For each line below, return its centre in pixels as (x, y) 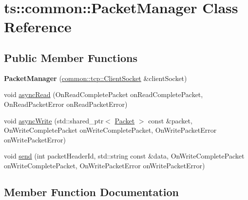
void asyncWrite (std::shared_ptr (54, 120)
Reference (38, 27)
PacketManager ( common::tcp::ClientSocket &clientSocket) (95, 78)
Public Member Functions (71, 57)
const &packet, (170, 120)
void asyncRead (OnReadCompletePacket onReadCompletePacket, (104, 94)
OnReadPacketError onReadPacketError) (66, 104)
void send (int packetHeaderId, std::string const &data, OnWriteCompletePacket (124, 156)
